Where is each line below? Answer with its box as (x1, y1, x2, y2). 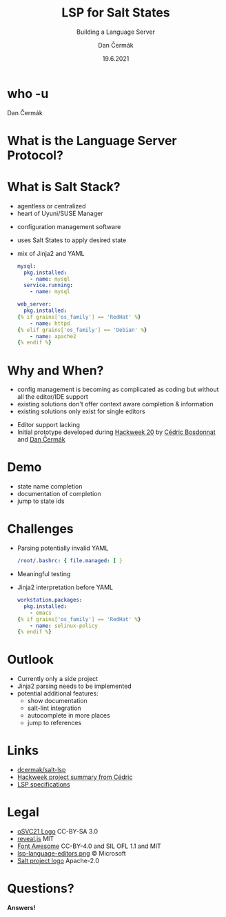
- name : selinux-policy (30, 622, 98, 629)
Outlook (7, 652, 54, 667)
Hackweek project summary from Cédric (17, 773, 133, 781)
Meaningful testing (17, 570, 71, 578)
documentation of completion (17, 490, 101, 498)
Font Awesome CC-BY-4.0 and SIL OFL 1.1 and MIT (17, 842, 162, 850)
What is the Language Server (7, 132, 177, 148)
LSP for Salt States (61, 5, 170, 21)
